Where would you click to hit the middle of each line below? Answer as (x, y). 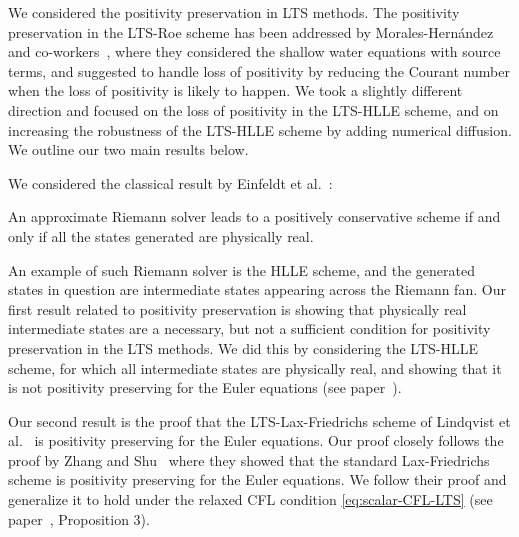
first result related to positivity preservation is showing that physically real (237, 308)
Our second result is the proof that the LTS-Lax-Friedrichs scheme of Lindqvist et (259, 420)
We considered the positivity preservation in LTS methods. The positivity (234, 12)
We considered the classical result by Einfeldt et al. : (170, 182)
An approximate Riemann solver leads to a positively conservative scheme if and (254, 216)
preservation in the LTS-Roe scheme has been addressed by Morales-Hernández (251, 31)
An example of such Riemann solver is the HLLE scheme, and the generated (241, 269)
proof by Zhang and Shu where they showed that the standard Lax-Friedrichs (249, 459)
